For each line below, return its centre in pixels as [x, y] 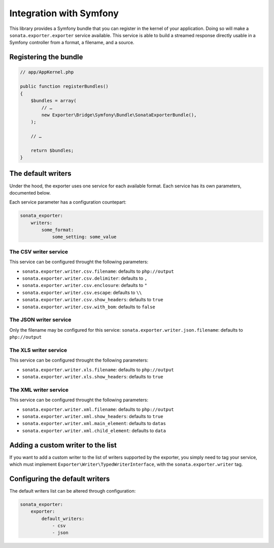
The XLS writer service [38, 350]
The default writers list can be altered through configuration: [73, 491]
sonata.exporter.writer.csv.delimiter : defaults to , [84, 278]
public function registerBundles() [64, 87]
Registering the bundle [46, 57]
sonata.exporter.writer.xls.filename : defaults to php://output [98, 369]
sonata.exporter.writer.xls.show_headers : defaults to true [93, 376]
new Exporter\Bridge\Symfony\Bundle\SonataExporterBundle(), [119, 115]
